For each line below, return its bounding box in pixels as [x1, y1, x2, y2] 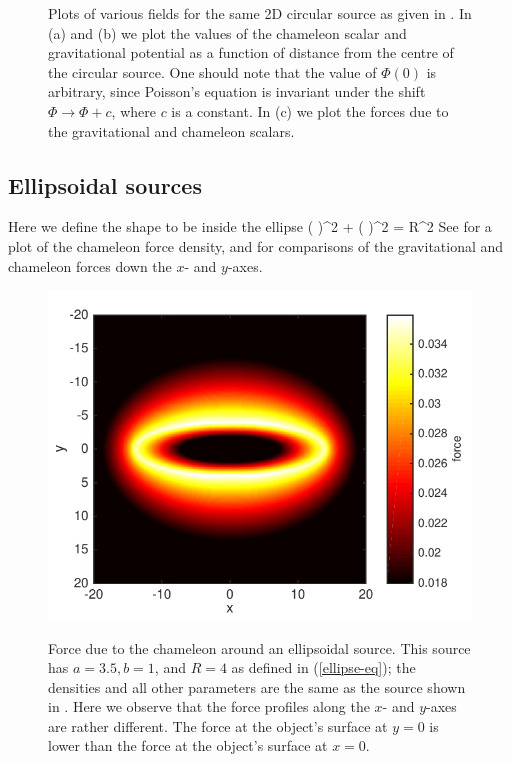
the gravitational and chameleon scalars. [48, 120, 295, 141]
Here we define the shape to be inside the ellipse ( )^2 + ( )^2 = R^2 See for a [8, 216, 492, 237]
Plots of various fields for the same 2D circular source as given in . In [48, 3, 472, 23]
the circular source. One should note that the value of [48, 61, 377, 82]
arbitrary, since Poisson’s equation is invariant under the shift [48, 81, 426, 102]
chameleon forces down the [8, 255, 172, 276]
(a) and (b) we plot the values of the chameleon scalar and [48, 22, 407, 43]
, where [111, 100, 156, 121]
